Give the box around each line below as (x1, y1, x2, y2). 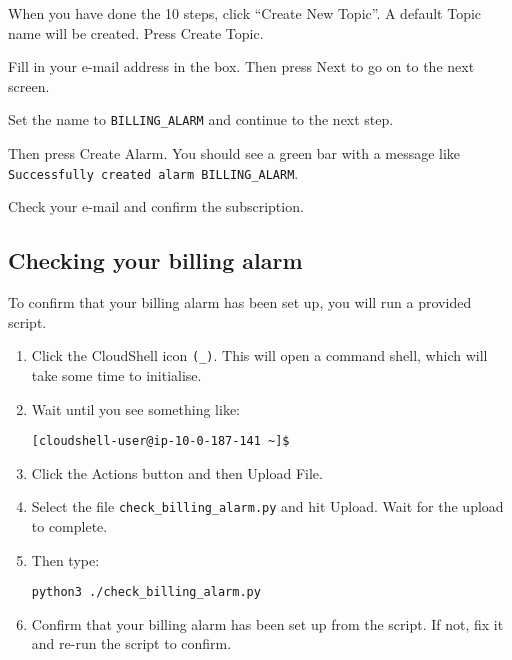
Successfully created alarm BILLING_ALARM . (8, 162, 299, 183)
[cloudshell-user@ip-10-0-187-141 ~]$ (31, 434, 290, 449)
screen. (8, 75, 50, 96)
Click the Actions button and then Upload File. (31, 462, 323, 483)
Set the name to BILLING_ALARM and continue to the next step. (8, 109, 394, 130)
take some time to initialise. (31, 364, 202, 385)
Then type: (31, 549, 100, 570)
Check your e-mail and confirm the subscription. (8, 196, 304, 217)
